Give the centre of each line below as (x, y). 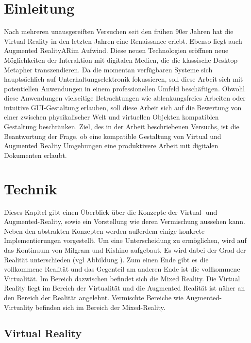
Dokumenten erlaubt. (35, 155)
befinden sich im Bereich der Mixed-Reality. (100, 307)
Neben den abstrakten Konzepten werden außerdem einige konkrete (104, 231)
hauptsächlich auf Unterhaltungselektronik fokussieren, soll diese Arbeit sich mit (124, 79)
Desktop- (226, 60)
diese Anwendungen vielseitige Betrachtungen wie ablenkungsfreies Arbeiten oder (125, 98)
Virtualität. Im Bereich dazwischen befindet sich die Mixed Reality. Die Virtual (122, 278)
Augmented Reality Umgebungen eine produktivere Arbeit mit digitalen (111, 146)
